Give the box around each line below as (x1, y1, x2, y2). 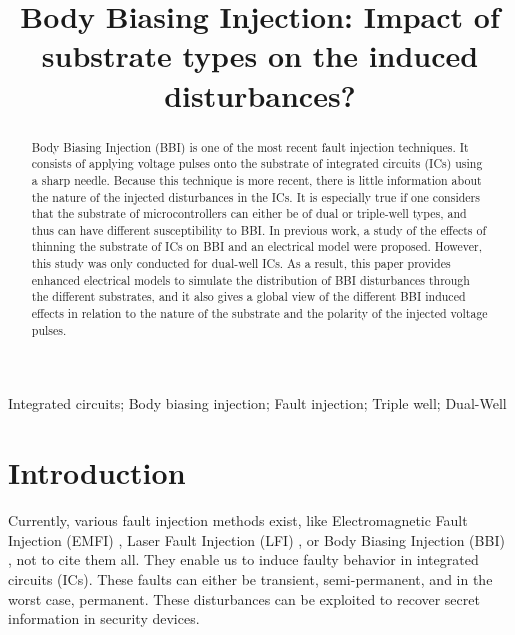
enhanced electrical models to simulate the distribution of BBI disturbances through (31, 271, 470, 288)
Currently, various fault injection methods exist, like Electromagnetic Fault (8, 510, 468, 531)
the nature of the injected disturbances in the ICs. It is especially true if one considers (31, 188, 480, 205)
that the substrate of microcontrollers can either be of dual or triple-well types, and (31, 205, 467, 222)
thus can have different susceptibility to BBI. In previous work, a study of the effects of (31, 221, 487, 238)
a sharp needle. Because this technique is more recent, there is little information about (31, 171, 482, 188)
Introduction (8, 452, 186, 493)
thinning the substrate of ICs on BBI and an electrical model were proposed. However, (31, 238, 483, 255)
